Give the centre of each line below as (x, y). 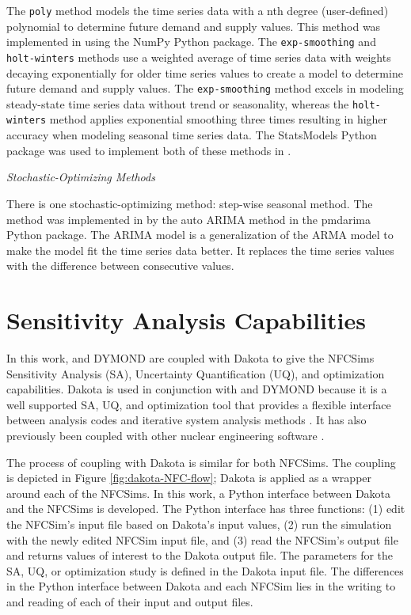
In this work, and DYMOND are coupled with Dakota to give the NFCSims (190, 358)
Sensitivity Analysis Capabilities (186, 320)
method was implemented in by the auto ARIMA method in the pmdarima (188, 219)
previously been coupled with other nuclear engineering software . (166, 435)
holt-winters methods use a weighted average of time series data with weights (199, 57)
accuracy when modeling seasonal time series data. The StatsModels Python (192, 135)
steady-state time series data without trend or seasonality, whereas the (178, 103)
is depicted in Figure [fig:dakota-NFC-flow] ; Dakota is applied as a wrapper (189, 478)
